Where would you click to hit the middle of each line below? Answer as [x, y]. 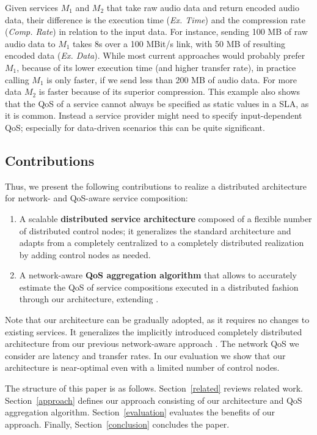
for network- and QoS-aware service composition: [97, 198]
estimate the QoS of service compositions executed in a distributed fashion [159, 287]
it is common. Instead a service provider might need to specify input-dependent [154, 115]
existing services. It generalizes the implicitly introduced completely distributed [154, 331]
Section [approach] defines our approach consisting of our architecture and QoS [154, 400]
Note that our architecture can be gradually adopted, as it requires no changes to [157, 320]
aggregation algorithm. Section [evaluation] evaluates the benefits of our [140, 412]
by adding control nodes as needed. [85, 254]
